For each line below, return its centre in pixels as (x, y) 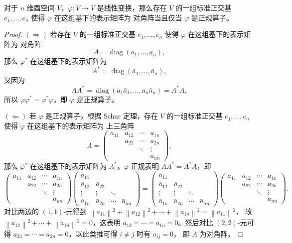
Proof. (13, 34)
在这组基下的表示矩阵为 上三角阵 (81, 125)
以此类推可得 (96, 233)
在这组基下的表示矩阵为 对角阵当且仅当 (118, 17)
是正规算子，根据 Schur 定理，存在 (102, 116)
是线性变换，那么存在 (132, 7)
